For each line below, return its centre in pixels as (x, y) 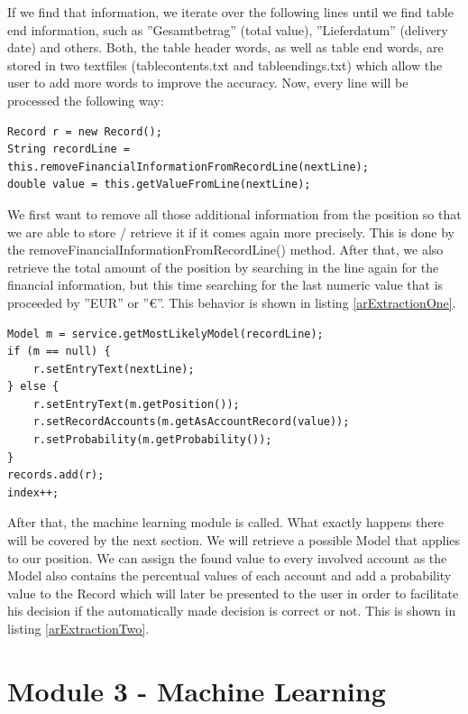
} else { (33, 387)
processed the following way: (86, 100)
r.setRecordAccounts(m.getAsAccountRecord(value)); (191, 422)
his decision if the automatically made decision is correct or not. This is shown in (232, 611)
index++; (33, 492)
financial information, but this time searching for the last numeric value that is (225, 285)
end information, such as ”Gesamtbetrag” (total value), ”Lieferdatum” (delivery (228, 29)
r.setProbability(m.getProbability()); (152, 440)
